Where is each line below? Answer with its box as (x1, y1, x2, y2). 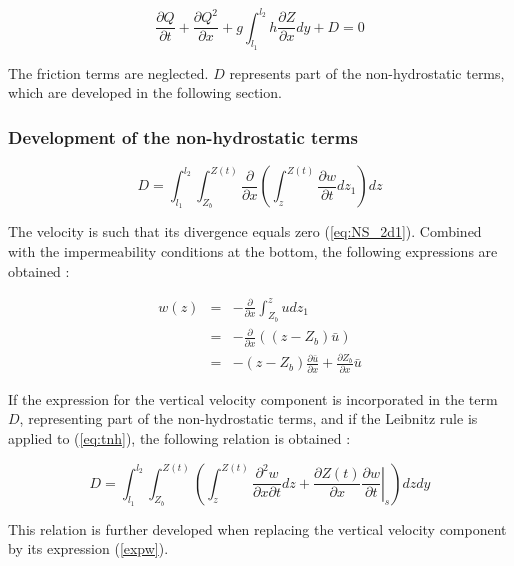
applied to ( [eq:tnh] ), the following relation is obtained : (8, 427, 351, 448)
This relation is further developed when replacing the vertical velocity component (8, 518, 507, 539)
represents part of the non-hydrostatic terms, (229, 62, 505, 83)
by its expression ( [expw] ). (8, 538, 169, 559)
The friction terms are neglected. (8, 62, 209, 83)
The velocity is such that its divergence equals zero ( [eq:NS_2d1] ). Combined (8, 221, 482, 242)
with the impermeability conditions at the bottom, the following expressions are (8, 240, 498, 261)
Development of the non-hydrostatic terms (8, 124, 358, 149)
